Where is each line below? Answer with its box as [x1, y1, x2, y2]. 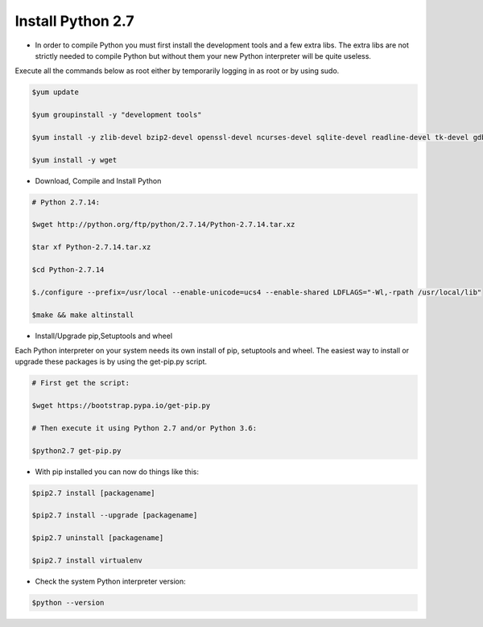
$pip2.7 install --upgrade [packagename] [31, 511, 198, 520]
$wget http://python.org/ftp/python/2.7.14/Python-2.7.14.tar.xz [31, 220, 295, 229]
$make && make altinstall [31, 310, 134, 320]
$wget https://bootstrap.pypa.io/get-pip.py [31, 401, 211, 410]
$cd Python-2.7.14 [31, 265, 105, 274]
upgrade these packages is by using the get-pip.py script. [14, 357, 208, 366]
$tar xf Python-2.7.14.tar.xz [31, 242, 151, 252]
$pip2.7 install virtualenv [31, 555, 142, 565]
